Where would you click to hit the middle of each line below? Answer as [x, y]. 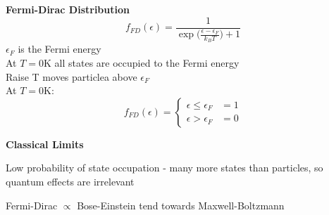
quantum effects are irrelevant [70, 182]
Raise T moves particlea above [72, 76]
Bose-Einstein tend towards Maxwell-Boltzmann [181, 205]
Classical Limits [45, 144]
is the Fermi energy [60, 49]
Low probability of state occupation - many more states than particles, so [164, 168]
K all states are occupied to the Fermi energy [142, 63]
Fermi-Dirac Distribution [68, 9]
